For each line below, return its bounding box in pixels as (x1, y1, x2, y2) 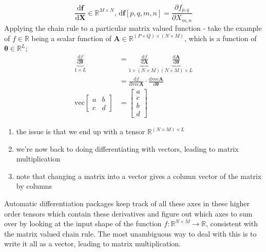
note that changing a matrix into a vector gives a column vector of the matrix (16, 170, 262, 181)
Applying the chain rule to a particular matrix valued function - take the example (4, 22, 262, 33)
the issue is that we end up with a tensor (16, 126, 145, 137)
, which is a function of (184, 32, 257, 43)
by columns (16, 181, 52, 191)
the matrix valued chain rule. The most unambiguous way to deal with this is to (4, 228, 257, 239)
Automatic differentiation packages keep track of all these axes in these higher (4, 198, 250, 209)
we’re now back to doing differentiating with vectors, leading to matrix (16, 143, 239, 154)
